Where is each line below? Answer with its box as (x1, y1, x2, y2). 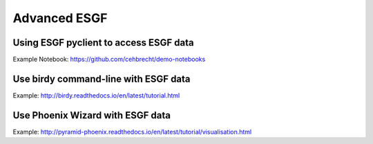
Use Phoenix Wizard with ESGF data (12, 109, 171, 121)
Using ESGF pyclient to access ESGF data (12, 37, 195, 48)
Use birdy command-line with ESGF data (12, 73, 191, 84)
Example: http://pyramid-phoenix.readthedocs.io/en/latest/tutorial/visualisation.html (12, 127, 252, 136)
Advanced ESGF (12, 10, 108, 26)
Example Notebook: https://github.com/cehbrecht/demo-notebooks (12, 55, 206, 64)
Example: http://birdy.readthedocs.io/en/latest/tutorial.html (12, 91, 180, 100)
